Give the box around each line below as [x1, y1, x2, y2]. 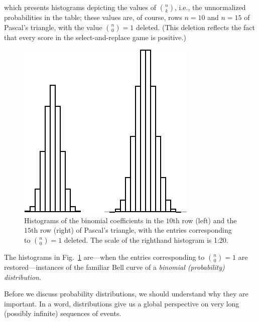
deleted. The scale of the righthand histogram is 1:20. [64, 234, 228, 245]
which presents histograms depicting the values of [4, 2, 157, 12]
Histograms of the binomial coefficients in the [24, 215, 164, 225]
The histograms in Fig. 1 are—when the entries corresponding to [4, 251, 205, 262]
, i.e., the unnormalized [175, 2, 246, 12]
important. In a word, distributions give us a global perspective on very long [4, 298, 239, 308]
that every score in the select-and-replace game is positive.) [4, 32, 186, 42]
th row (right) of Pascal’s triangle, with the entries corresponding [31, 225, 232, 235]
